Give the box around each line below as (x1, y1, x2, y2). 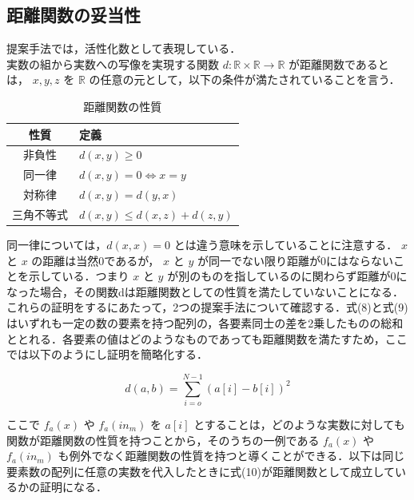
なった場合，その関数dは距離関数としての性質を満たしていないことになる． (6, 283, 404, 300)
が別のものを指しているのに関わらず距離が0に (167, 268, 408, 284)
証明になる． (39, 478, 107, 495)
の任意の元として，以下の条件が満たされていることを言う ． (89, 71, 400, 88)
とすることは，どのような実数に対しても (193, 415, 405, 432)
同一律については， (6, 236, 107, 253)
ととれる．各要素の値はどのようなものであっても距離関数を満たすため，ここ (6, 330, 408, 347)
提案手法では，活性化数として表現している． (6, 40, 241, 57)
